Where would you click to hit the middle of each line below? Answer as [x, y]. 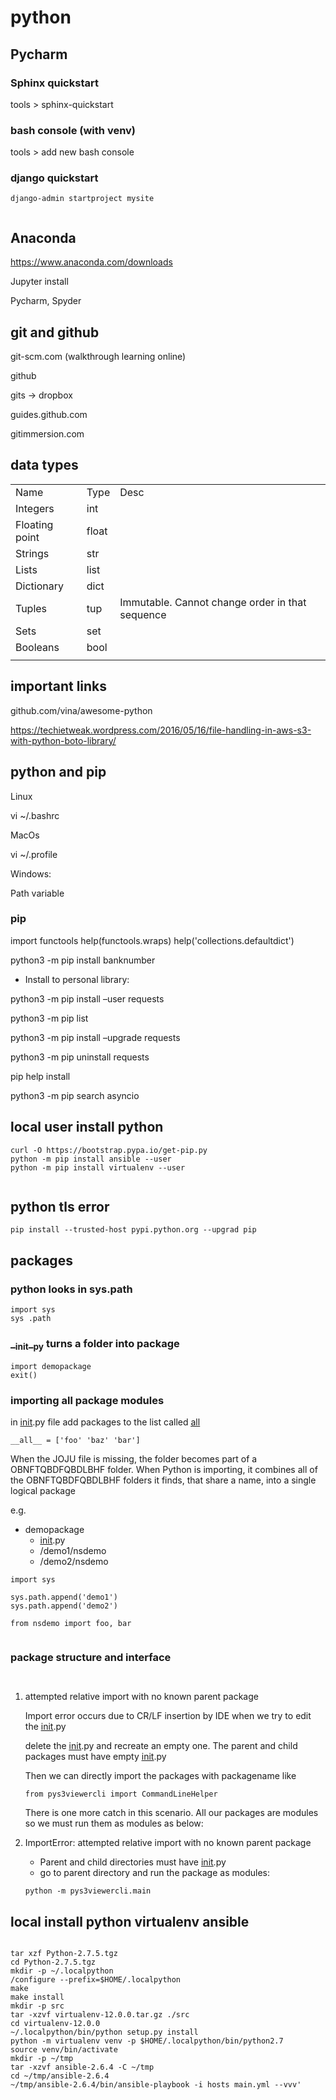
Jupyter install [39, 282]
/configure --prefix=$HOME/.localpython [96, 1980]
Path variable [37, 893]
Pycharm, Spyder [46, 301]
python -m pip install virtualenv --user [98, 1167]
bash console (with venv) [73, 130]
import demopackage [51, 1366]
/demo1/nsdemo [73, 1550]
